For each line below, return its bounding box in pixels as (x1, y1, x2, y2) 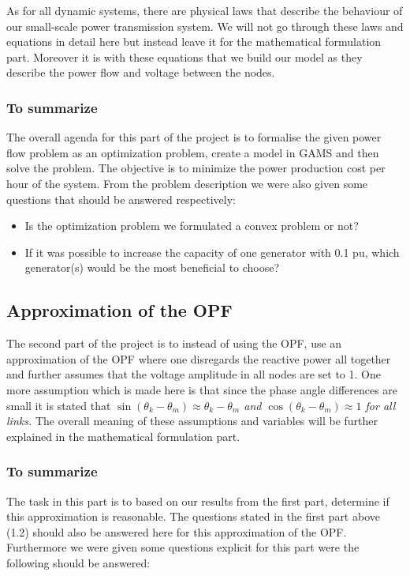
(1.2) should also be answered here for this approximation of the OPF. (6, 523, 347, 540)
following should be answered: (6, 554, 151, 570)
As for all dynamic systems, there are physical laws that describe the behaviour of (6, 2, 403, 18)
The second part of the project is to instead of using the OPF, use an (6, 335, 342, 352)
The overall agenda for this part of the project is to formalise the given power (6, 129, 382, 145)
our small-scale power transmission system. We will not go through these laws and (6, 17, 404, 34)
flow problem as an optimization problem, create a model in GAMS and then (6, 144, 379, 160)
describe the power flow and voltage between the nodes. (6, 64, 275, 81)
